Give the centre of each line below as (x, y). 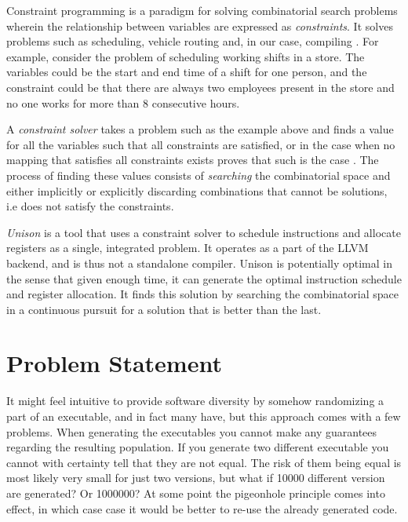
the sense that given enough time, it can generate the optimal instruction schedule (204, 278)
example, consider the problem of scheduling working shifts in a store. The (186, 56)
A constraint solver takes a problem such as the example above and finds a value (200, 129)
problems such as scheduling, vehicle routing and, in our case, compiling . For (193, 41)
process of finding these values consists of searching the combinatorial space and (199, 175)
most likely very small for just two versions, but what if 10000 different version (196, 478)
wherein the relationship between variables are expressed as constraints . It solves (200, 26)
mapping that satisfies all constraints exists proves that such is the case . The (193, 160)
